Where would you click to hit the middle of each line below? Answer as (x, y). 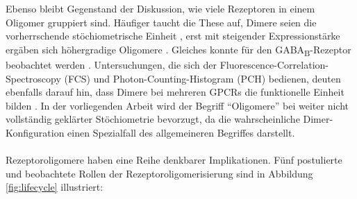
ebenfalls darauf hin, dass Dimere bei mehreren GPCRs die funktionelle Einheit (175, 92)
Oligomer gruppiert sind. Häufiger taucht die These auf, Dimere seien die (161, 22)
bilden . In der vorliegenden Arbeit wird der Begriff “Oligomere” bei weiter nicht (177, 105)
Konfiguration (35, 132)
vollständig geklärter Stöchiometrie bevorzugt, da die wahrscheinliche (153, 119)
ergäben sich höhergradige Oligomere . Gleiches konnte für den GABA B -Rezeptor (178, 50)
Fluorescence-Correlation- (274, 64)
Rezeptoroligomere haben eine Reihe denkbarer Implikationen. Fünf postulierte (174, 160)
